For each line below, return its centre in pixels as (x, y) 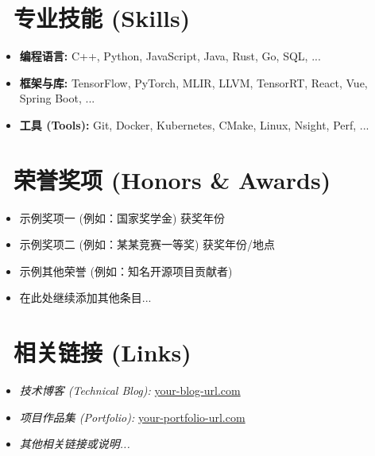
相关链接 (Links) (102, 352)
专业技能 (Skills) (102, 18)
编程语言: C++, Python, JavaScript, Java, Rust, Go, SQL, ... (170, 56)
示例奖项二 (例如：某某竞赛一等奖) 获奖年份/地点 (147, 244)
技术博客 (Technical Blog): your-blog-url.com (130, 390)
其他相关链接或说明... (75, 444)
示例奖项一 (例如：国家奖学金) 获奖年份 (122, 217)
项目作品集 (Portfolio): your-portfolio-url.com (132, 417)
